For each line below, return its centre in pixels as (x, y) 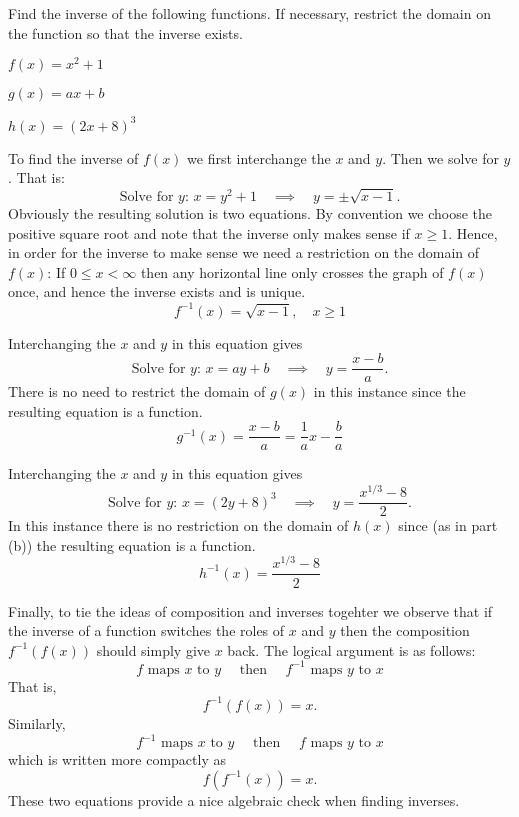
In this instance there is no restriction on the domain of (178, 525)
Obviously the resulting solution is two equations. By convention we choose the (250, 213)
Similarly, (37, 722)
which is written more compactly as (117, 759)
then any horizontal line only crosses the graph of (292, 271)
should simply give (153, 649)
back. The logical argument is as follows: (351, 649)
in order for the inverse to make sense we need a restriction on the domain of (244, 252)
